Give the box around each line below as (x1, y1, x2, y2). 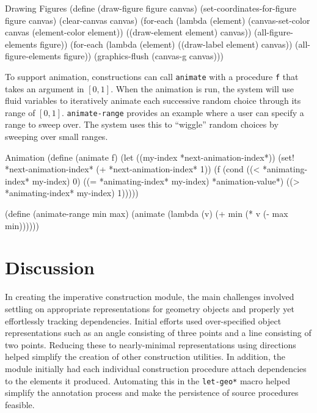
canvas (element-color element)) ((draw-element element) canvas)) (5, 26, 252, 38)
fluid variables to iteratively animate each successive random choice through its (5, 94, 301, 107)
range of (5, 106, 35, 119)
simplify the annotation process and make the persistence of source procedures (5, 386, 299, 399)
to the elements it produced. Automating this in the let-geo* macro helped (5, 374, 291, 387)
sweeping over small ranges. (5, 130, 108, 143)
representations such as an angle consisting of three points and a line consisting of (5, 326, 312, 339)
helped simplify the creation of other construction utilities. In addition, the (5, 350, 285, 363)
